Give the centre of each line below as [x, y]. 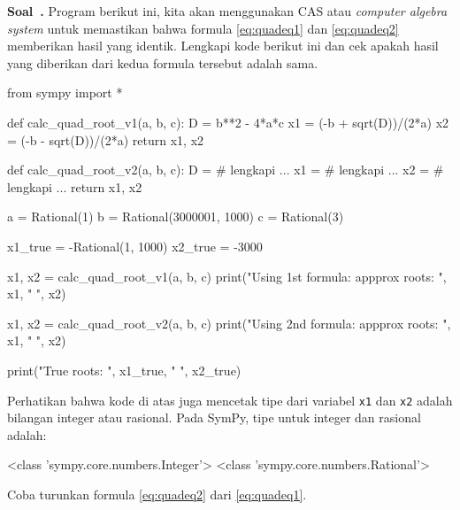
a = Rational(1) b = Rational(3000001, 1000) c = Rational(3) [176, 216]
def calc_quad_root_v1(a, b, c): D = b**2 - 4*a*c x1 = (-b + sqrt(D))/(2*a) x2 [228, 122]
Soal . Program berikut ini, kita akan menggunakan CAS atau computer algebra [227, 11]
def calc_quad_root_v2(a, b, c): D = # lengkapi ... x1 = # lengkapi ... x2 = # [226, 170]
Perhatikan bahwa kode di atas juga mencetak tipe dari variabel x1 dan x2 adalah [230, 400]
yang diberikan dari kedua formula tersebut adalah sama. [163, 62]
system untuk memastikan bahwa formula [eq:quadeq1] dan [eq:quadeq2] [203, 28]
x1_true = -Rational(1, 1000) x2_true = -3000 [135, 246]
